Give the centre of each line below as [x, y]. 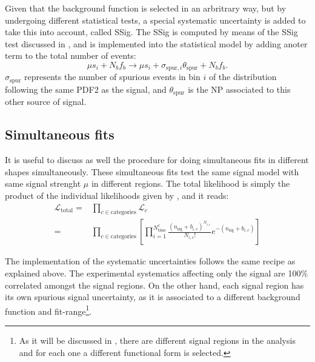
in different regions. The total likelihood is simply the [191, 183]
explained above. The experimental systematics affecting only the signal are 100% [157, 273]
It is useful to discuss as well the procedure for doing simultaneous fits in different [157, 160]
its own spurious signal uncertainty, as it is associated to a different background [153, 297]
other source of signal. [46, 102]
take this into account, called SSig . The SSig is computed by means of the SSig [151, 32]
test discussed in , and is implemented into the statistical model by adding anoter [156, 43]
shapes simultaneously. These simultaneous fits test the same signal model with [152, 171]
